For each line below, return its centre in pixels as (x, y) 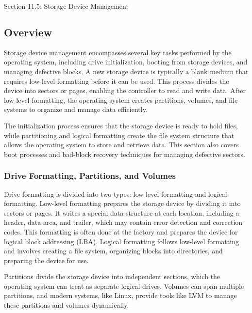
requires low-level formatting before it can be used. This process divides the (117, 81)
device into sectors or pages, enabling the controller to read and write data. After (125, 90)
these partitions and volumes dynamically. (67, 305)
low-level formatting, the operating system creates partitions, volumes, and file (121, 100)
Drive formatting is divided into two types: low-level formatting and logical (116, 194)
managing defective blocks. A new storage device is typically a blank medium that (126, 71)
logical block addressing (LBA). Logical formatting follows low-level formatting (121, 241)
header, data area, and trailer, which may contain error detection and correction (123, 222)
